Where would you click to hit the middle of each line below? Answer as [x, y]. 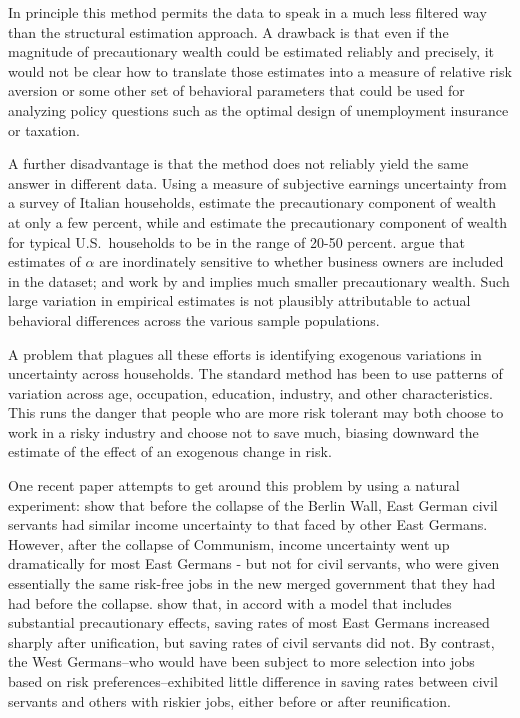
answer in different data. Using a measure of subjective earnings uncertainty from [257, 182]
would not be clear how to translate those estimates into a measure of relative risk [260, 70]
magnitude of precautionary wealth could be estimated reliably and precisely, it [251, 51]
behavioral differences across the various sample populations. [194, 319]
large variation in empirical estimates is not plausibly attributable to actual [239, 300]
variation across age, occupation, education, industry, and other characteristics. [250, 392]
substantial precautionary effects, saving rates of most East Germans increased [249, 622]
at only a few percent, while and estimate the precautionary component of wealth [258, 221]
